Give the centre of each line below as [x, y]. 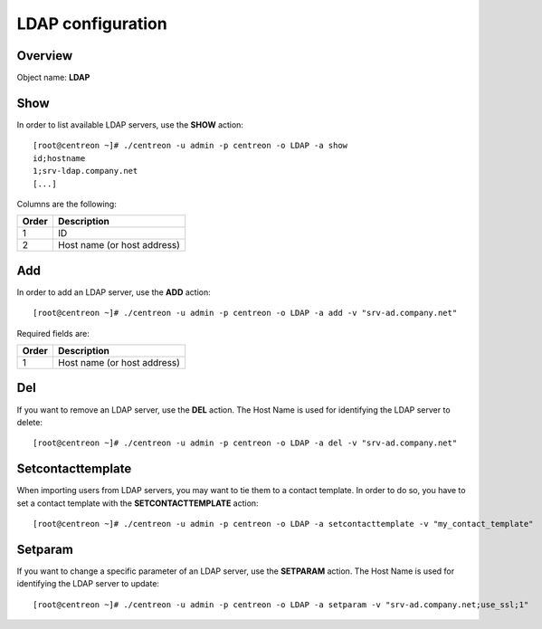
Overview [45, 56]
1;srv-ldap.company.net [86, 171]
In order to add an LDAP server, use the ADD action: [114, 292]
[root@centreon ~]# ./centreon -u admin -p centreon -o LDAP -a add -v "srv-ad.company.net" [245, 313]
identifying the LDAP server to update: [88, 584]
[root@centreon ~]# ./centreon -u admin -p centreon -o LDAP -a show [190, 146]
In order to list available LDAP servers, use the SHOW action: [130, 124]
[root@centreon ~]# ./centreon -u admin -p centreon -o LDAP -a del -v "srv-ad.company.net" [245, 443]
